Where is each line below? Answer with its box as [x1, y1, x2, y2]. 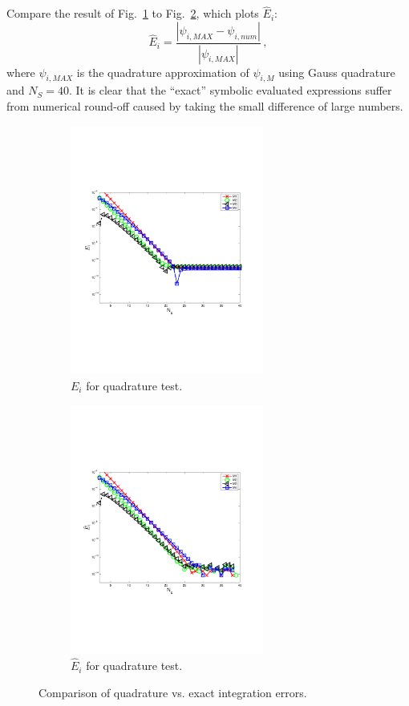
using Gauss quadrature [278, 63, 395, 80]
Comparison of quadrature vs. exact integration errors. [38, 684, 307, 700]
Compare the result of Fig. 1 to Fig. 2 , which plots [6, 5, 259, 22]
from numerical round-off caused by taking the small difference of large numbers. [6, 98, 403, 115]
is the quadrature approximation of [76, 63, 249, 80]
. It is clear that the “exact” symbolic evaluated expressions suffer [68, 82, 392, 99]
